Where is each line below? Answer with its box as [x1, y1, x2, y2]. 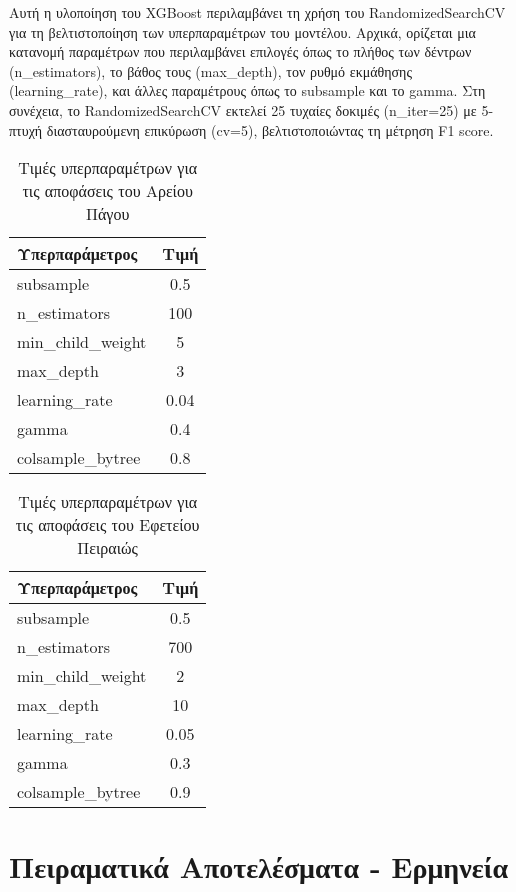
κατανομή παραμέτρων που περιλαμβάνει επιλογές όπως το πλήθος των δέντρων [9, 41, 472, 62]
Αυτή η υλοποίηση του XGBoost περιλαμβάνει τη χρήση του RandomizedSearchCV [9, 2, 506, 22]
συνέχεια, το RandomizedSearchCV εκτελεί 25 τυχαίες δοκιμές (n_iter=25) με [9, 99, 477, 120]
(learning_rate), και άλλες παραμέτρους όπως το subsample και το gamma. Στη [9, 80, 486, 101]
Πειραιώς [77, 536, 138, 560]
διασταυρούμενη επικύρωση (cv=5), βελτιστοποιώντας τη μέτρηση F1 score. [46, 119, 494, 140]
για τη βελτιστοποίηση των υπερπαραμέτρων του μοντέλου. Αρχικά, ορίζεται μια [9, 21, 476, 42]
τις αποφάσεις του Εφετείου [15, 513, 200, 537]
